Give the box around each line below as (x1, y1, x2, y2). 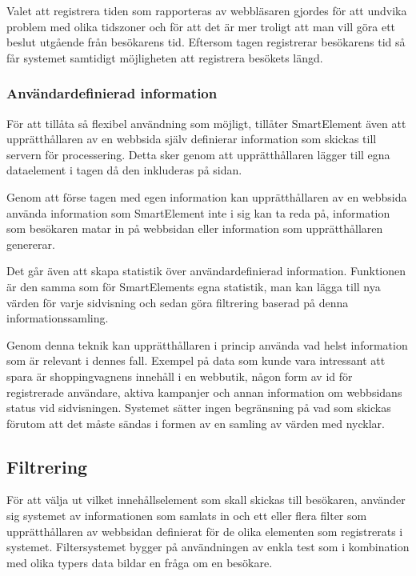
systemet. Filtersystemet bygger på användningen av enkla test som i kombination (6, 538, 410, 555)
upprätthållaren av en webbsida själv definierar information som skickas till (6, 130, 377, 147)
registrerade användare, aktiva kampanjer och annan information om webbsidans (6, 383, 402, 400)
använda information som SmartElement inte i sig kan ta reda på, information (6, 204, 390, 221)
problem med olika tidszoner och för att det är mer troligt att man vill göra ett (6, 18, 396, 34)
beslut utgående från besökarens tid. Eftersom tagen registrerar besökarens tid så (6, 34, 406, 50)
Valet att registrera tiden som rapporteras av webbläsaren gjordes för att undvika (6, 2, 407, 18)
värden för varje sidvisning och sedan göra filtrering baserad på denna (6, 294, 349, 310)
